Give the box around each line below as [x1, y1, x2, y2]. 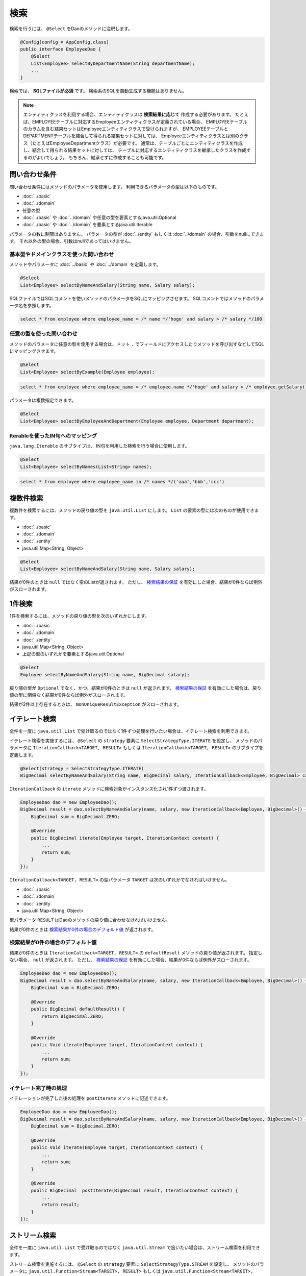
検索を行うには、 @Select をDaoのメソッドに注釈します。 [9, 26, 133, 32]
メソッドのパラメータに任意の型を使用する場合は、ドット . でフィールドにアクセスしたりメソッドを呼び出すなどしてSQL [9, 341, 265, 347]
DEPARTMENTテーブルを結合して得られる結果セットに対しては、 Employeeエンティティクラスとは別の [23, 133, 240, 139]
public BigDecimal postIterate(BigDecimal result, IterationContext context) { [31, 1187, 238, 1193]
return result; [41, 1202, 80, 1208]
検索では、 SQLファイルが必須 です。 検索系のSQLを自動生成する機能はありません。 [9, 88, 187, 94]
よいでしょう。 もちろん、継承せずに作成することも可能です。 [36, 154, 167, 160]
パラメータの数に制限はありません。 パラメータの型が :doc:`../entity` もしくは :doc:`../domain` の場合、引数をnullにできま [9, 231, 264, 237]
